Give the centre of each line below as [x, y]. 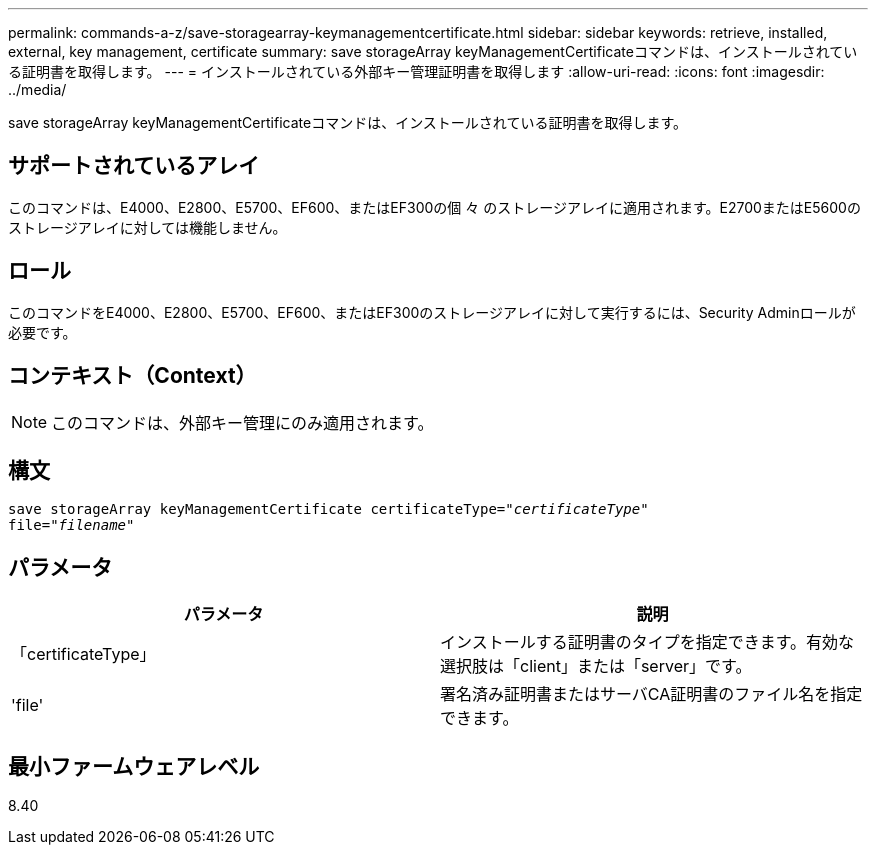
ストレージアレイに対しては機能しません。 [147, 227]
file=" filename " [71, 525]
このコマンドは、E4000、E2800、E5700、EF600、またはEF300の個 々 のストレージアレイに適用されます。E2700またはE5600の [434, 207]
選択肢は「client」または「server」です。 [596, 666]
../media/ [37, 89]
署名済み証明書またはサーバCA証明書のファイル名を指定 [651, 694]
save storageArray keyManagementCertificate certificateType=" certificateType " [328, 509]
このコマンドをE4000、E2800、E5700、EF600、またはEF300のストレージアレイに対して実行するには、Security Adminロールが [432, 312]
